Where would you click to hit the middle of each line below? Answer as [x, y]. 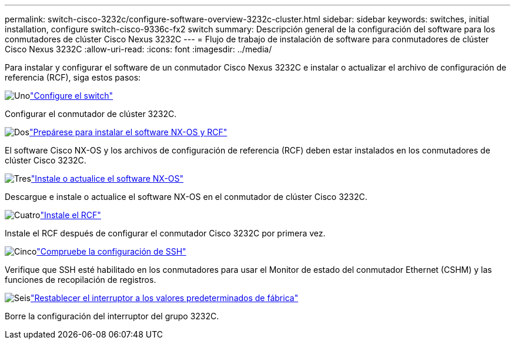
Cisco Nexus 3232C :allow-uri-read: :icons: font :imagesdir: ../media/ [138, 49]
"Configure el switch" [72, 96]
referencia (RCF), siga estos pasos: [73, 77]
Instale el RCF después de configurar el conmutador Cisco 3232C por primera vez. [165, 233]
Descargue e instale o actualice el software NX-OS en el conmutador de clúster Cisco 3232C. [186, 197]
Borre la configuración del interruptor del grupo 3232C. [112, 316]
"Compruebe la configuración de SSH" [111, 251]
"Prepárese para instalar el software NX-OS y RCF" [128, 132]
